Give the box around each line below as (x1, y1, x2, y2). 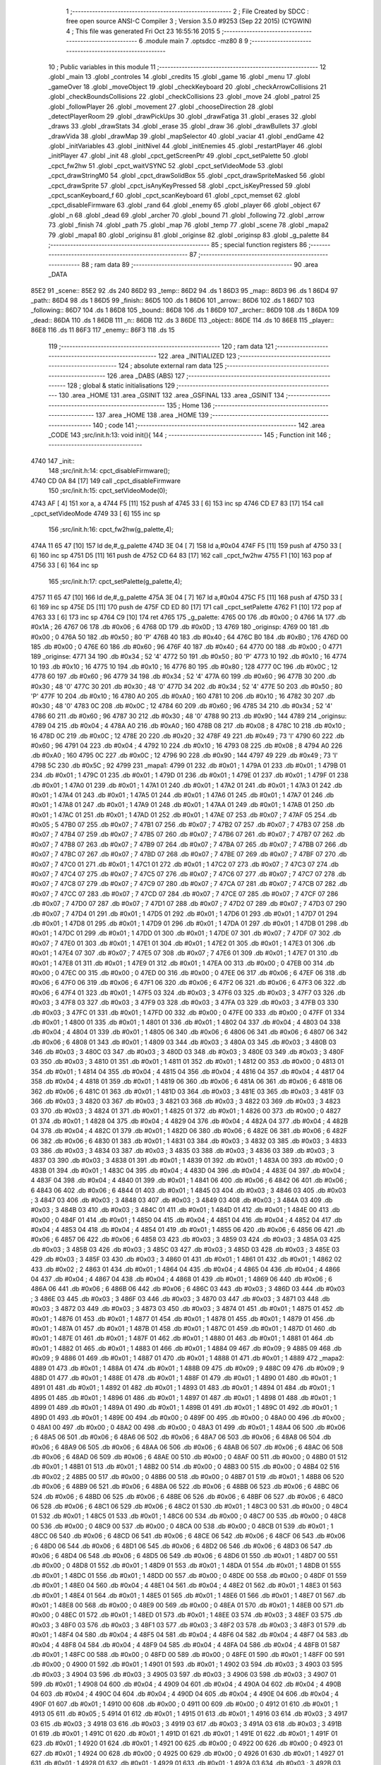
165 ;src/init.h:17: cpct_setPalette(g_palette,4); (48, 577, 183, 585)
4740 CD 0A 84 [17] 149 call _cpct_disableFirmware (30, 477, 181, 485)
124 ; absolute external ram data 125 (118, 361, 224, 370)
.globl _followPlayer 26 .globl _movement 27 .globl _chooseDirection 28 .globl (48, 102, 274, 111)
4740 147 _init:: (30, 456, 75, 465)
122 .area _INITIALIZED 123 (157, 352, 236, 360)
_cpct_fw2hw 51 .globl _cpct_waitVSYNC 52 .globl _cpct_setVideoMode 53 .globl (48, 161, 284, 169)
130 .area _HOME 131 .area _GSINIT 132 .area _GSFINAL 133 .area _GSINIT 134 (59, 391, 285, 400)
